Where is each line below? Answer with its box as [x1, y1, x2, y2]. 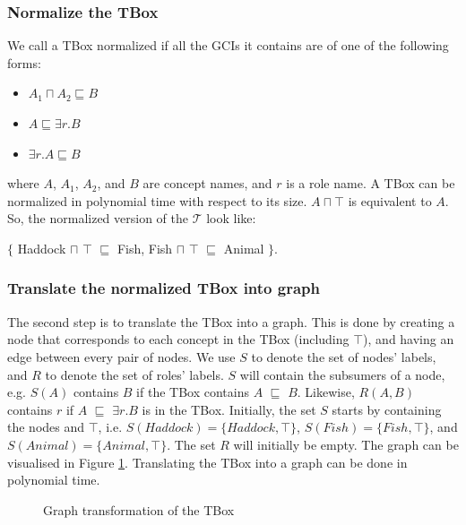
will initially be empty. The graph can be [233, 435, 459, 453]
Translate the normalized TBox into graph [7, 277, 320, 299]
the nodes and [7, 417, 85, 436]
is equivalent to [348, 191, 432, 210]
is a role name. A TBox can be [286, 174, 455, 193]
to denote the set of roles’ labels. [45, 365, 224, 383]
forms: [7, 53, 41, 72]
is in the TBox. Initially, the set [142, 400, 316, 418]
